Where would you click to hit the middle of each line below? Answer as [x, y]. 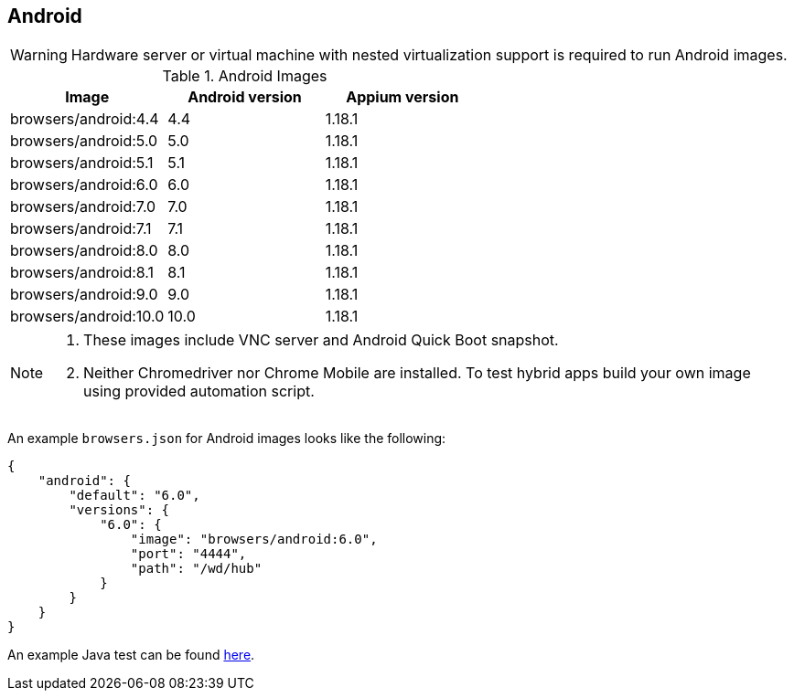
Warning [39, 55]
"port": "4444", [188, 554]
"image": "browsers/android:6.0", [254, 539]
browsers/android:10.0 [87, 317]
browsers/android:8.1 [82, 273]
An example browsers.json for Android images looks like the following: [227, 439]
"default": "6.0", [134, 496]
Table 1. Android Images [245, 76]
